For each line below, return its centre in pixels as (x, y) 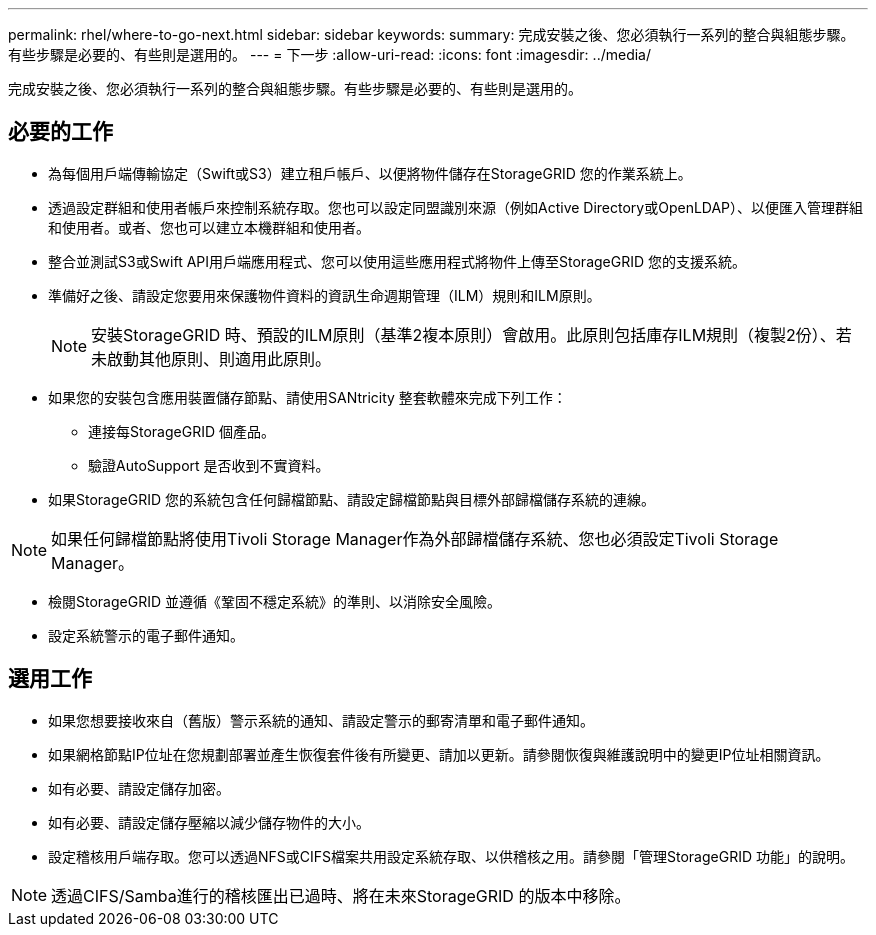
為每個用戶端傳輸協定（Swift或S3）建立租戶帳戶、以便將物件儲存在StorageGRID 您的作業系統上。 (370, 173)
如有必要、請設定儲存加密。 (139, 788)
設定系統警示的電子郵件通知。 (146, 635)
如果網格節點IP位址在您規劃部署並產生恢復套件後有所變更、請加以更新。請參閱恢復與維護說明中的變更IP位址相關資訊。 (439, 754)
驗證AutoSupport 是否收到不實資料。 (209, 465)
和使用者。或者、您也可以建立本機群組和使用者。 (209, 227)
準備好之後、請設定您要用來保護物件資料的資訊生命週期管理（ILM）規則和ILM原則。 (324, 295)
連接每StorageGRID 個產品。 (181, 431)
